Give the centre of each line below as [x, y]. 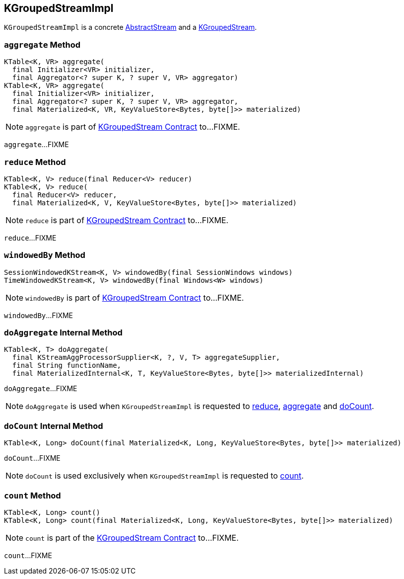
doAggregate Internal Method [63, 333]
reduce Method [35, 162]
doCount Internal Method [54, 426]
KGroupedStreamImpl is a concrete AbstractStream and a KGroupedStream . [131, 27]
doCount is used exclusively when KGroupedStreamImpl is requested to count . [165, 476]
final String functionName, [67, 366]
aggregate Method [42, 44]
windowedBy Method [45, 255]
